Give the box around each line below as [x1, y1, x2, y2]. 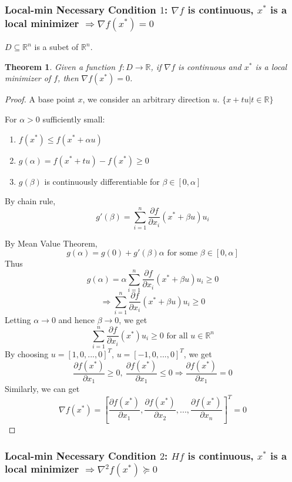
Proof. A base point [5, 93, 75, 105]
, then [58, 72, 79, 84]
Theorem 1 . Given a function [5, 60, 116, 72]
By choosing [5, 347, 49, 360]
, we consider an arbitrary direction [82, 93, 210, 105]
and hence [58, 314, 95, 326]
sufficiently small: [42, 112, 105, 125]
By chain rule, [5, 195, 56, 207]
